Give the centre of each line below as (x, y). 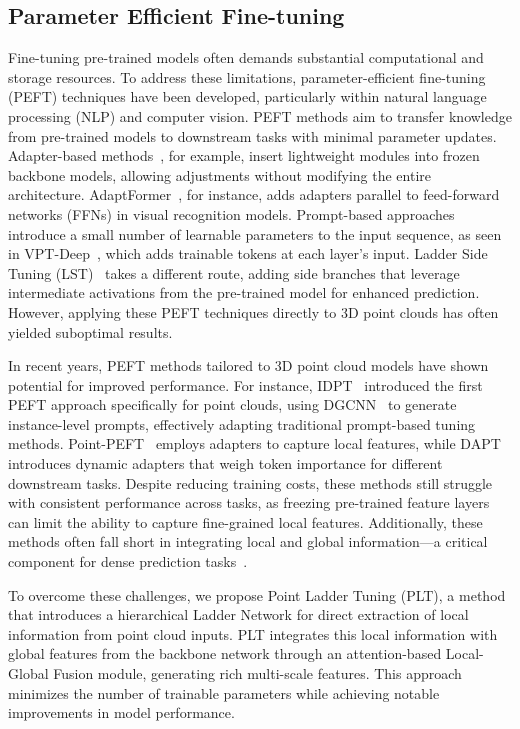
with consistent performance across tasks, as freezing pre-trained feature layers (249, 502)
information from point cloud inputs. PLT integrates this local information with (253, 633)
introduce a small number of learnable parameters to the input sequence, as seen (255, 233)
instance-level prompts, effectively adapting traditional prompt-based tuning (242, 423)
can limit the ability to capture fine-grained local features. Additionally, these (245, 521)
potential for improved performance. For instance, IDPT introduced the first (245, 384)
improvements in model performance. (121, 712)
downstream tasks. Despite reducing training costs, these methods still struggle (250, 482)
